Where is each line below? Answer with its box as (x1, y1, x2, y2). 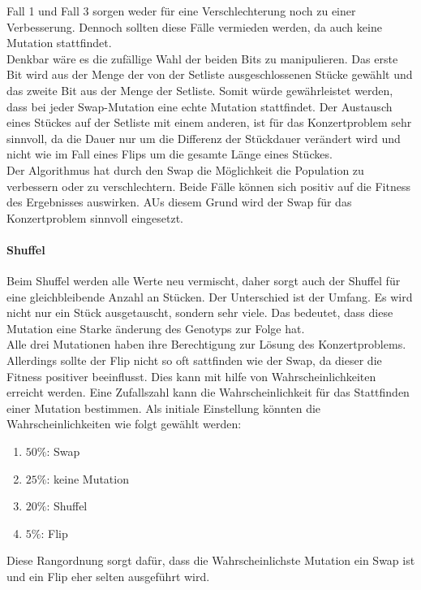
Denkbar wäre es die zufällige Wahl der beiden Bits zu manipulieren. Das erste (6, 50, 398, 67)
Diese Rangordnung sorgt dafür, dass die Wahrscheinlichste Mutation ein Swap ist (6, 552, 415, 569)
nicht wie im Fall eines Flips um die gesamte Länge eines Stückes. (6, 145, 333, 163)
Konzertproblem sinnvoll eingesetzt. (6, 209, 184, 226)
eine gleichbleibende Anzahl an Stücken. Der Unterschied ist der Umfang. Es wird (6, 288, 413, 305)
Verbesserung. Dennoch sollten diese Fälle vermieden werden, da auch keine (6, 18, 382, 35)
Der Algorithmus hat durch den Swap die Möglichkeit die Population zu (6, 161, 364, 178)
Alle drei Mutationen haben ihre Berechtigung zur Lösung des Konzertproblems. (6, 336, 406, 353)
